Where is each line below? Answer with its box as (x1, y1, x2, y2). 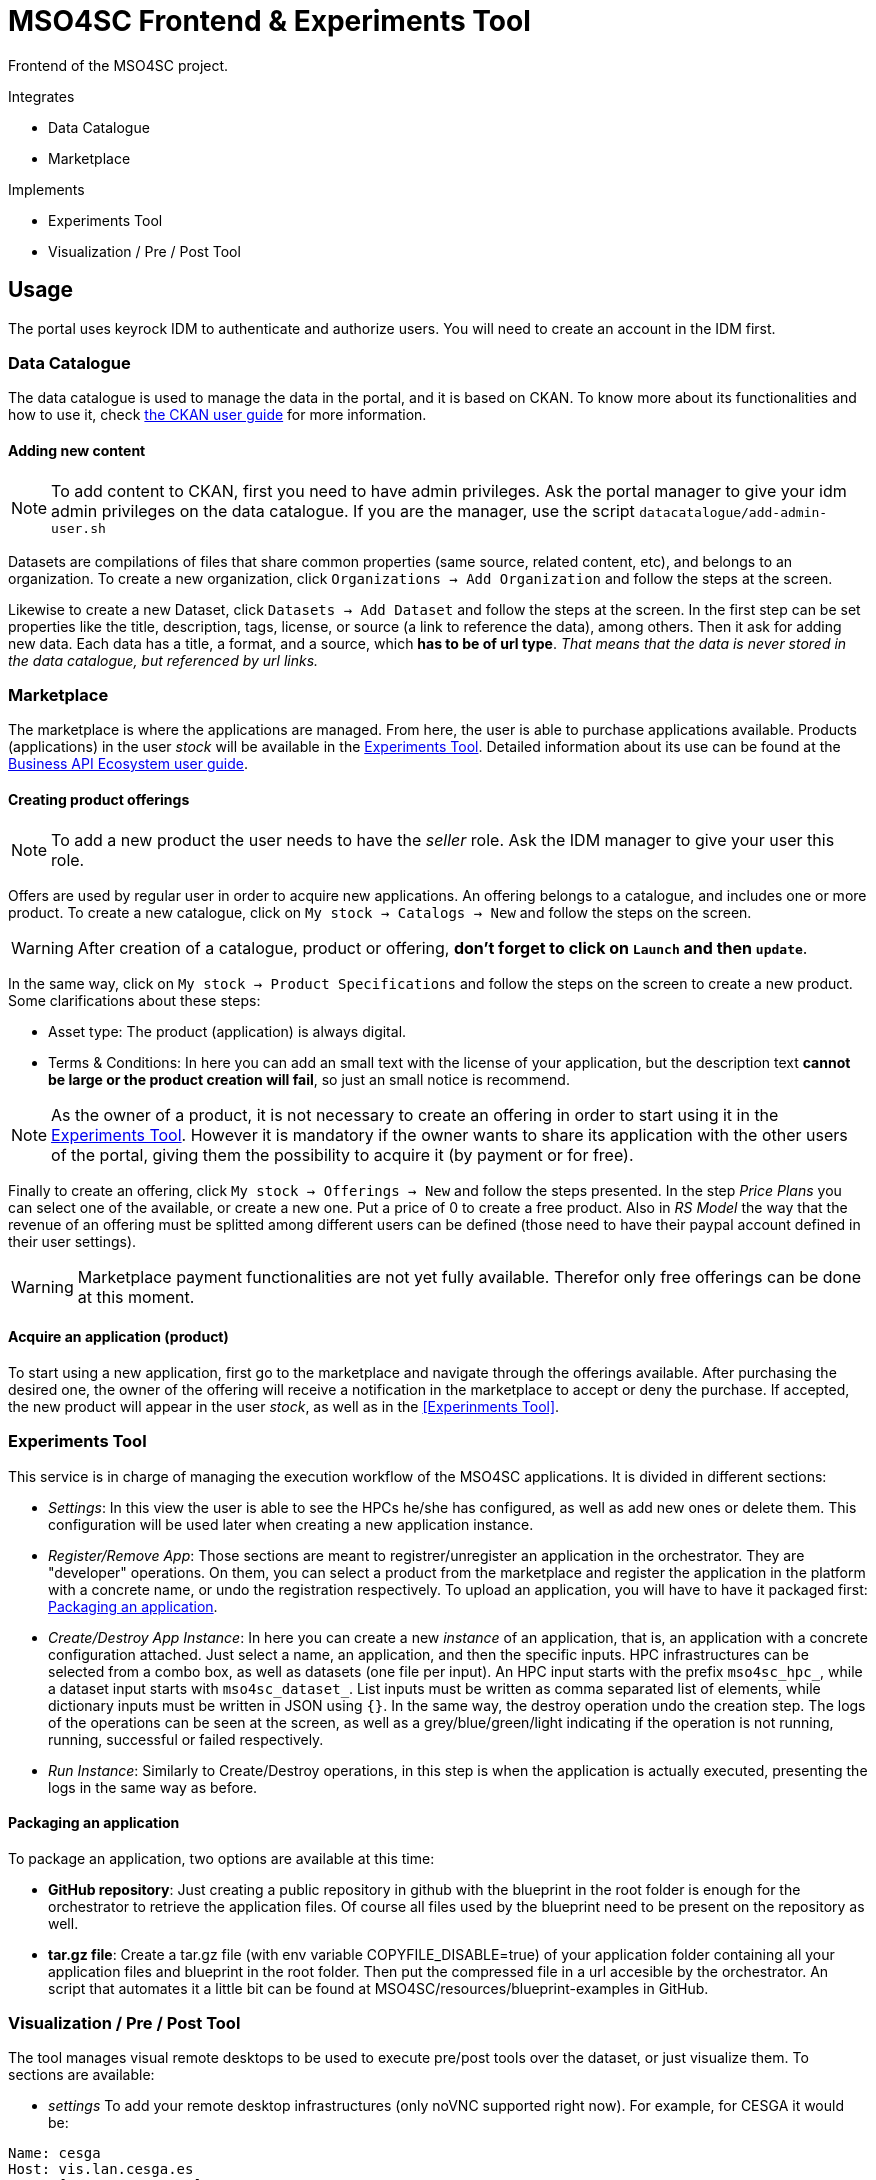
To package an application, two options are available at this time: (8, 1849, 435, 1867)
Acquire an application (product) (8, 1328, 229, 1346)
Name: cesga (8, 2145, 101, 2162)
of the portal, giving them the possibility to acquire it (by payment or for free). (51, 1144, 634, 1165)
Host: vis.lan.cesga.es (8, 2161, 194, 2178)
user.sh (51, 520, 106, 536)
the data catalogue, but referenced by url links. (8, 651, 319, 669)
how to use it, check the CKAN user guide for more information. (8, 406, 427, 424)
